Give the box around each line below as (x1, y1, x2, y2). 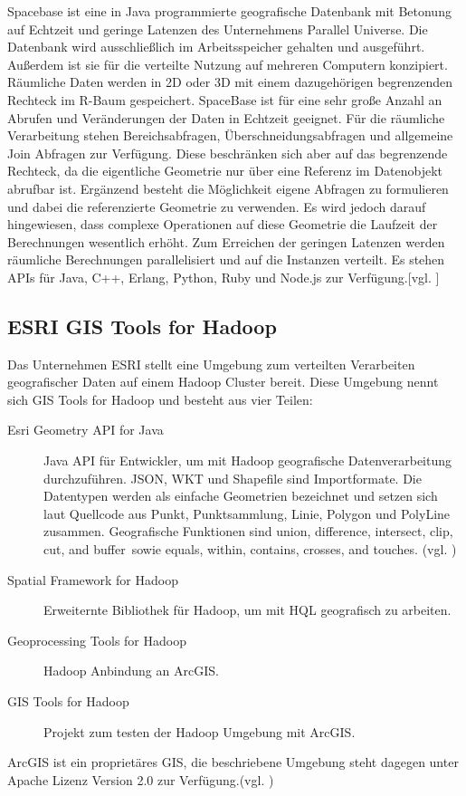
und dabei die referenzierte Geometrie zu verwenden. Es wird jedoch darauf (7, 197, 426, 216)
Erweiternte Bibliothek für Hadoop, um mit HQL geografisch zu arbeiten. (43, 600, 452, 619)
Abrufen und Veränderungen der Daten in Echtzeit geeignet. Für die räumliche (7, 108, 445, 127)
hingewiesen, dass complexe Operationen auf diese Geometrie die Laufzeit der (7, 215, 438, 234)
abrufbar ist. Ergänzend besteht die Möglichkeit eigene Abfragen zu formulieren (7, 178, 449, 197)
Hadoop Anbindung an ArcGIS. (43, 661, 219, 680)
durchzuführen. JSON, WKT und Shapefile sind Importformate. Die (43, 468, 422, 487)
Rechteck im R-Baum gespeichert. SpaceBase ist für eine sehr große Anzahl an (7, 90, 442, 109)
